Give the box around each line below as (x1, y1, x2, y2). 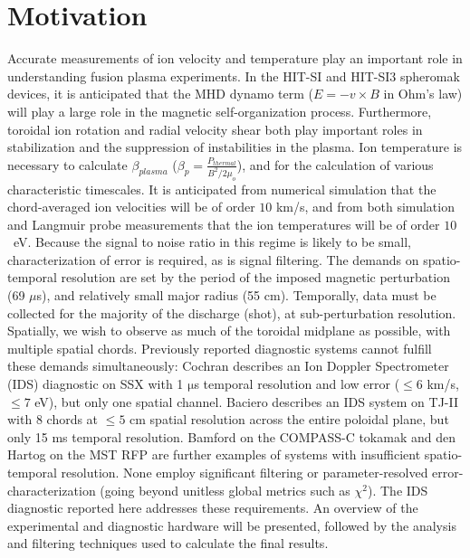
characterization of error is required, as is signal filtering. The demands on (7, 250, 419, 269)
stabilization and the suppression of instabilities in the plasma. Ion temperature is (7, 137, 463, 156)
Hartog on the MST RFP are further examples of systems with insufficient (7, 445, 421, 464)
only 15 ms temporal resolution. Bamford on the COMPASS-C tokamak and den (7, 427, 456, 446)
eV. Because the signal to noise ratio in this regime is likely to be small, (13, 232, 411, 251)
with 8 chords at (7, 410, 99, 429)
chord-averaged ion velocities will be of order (7, 197, 255, 216)
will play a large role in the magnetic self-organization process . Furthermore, (7, 101, 432, 120)
